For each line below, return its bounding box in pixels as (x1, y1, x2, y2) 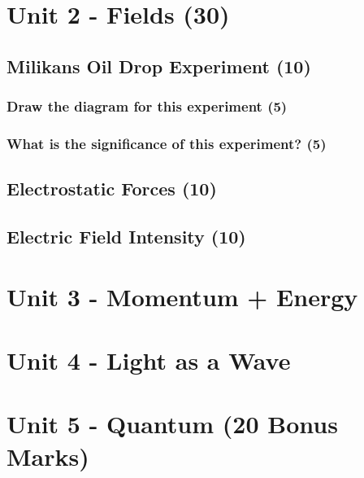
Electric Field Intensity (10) (6, 224, 246, 249)
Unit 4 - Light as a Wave (6, 343, 291, 376)
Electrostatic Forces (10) (6, 176, 217, 201)
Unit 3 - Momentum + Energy (6, 279, 358, 313)
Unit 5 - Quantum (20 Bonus (6, 407, 338, 441)
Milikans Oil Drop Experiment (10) (6, 53, 311, 78)
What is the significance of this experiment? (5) (6, 133, 327, 153)
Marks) (6, 439, 89, 472)
